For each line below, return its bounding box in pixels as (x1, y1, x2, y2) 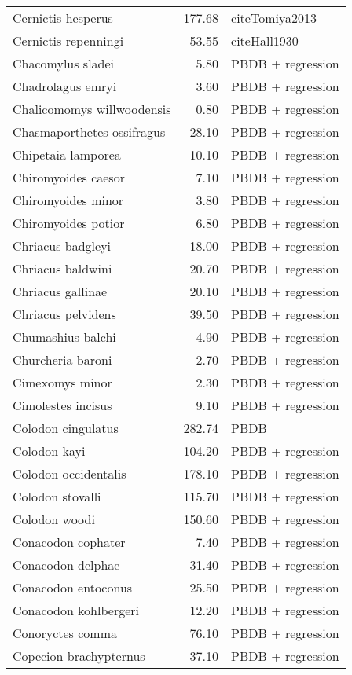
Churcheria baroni (13, 350, 112, 369)
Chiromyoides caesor (13, 168, 125, 186)
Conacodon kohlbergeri (13, 601, 140, 619)
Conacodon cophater (13, 533, 126, 551)
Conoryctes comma (13, 624, 117, 642)
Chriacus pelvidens (13, 305, 116, 323)
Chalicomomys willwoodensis (13, 100, 171, 118)
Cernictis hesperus (13, 9, 113, 27)
